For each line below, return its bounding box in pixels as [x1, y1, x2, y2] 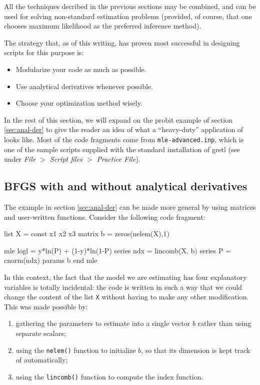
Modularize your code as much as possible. [15, 64, 146, 74]
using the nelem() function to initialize [15, 344, 136, 355]
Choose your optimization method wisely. [15, 98, 142, 108]
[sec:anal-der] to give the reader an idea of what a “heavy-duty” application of [4, 124, 243, 135]
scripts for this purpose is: [4, 47, 84, 58]
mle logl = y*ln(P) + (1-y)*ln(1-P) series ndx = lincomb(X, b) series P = [4, 245, 231, 255]
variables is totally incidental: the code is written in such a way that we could [4, 281, 242, 292]
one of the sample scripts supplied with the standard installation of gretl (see [4, 144, 240, 154]
